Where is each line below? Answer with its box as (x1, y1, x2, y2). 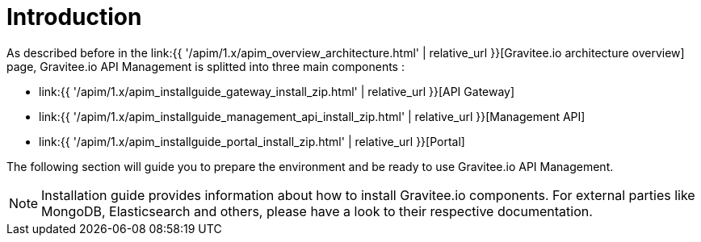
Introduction (6, 3, 142, 31)
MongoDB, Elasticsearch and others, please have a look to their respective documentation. (41, 202, 593, 219)
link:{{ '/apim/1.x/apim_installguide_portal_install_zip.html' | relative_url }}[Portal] (39, 134, 465, 148)
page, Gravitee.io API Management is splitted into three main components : (6, 59, 405, 73)
